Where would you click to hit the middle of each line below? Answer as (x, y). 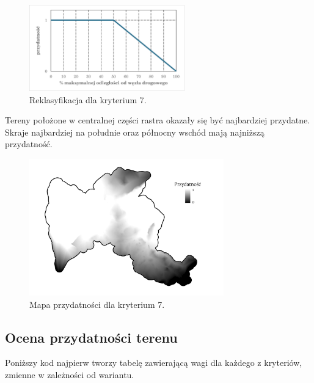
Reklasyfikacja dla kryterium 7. (88, 99)
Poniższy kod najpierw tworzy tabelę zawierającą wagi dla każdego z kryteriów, (154, 363)
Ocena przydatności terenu (91, 337)
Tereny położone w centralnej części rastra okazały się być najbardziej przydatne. (158, 120)
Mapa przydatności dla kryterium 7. (97, 304)
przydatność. (29, 144)
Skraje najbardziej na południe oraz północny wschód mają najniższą (135, 132)
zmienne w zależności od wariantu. (70, 374)
